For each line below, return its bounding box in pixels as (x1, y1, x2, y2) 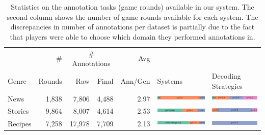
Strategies (211, 80, 243, 91)
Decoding (211, 71, 241, 81)
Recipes (8, 118, 32, 129)
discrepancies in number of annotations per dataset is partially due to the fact (10, 21, 255, 32)
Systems (157, 75, 183, 86)
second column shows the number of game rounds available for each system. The (7, 11, 258, 22)
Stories (8, 106, 29, 116)
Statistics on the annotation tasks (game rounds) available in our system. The (11, 2, 254, 12)
